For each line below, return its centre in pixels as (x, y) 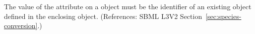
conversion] (21, 25)
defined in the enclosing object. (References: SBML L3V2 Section (103, 16)
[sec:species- (223, 16)
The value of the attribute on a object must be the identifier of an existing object (128, 6)
